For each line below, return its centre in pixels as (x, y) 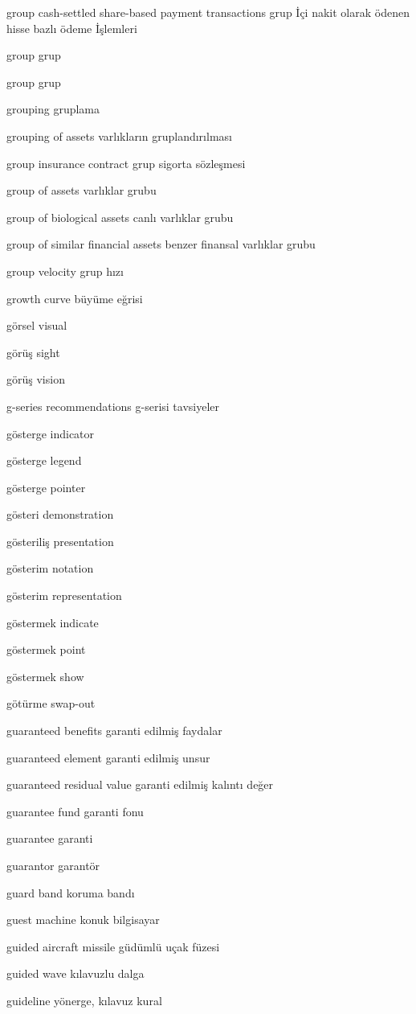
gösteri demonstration (60, 514)
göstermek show (45, 676)
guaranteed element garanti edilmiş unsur (108, 757)
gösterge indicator (51, 433)
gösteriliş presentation (60, 541)
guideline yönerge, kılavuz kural (84, 1000)
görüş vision (36, 379)
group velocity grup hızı (65, 271)
